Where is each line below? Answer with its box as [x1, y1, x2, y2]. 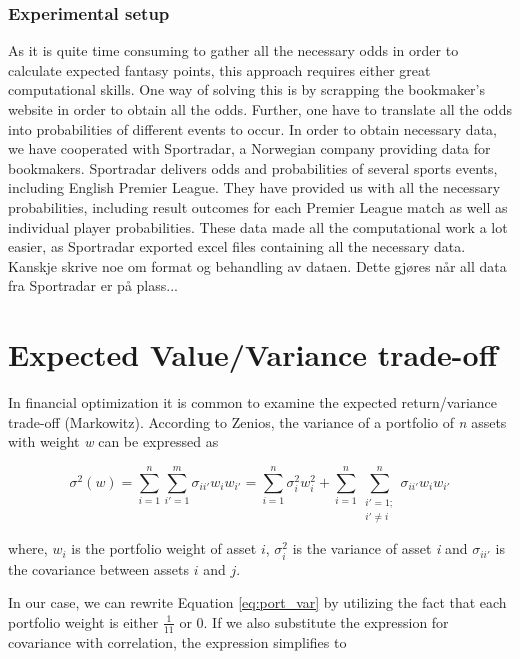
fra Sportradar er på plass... [8, 275, 178, 296]
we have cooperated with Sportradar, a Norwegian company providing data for [8, 138, 491, 159]
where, [8, 538, 48, 559]
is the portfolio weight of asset [71, 538, 257, 559]
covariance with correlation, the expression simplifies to [8, 631, 347, 652]
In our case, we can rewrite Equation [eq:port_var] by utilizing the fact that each [8, 592, 507, 613]
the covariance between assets [8, 558, 190, 579]
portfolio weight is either [8, 611, 159, 632]
